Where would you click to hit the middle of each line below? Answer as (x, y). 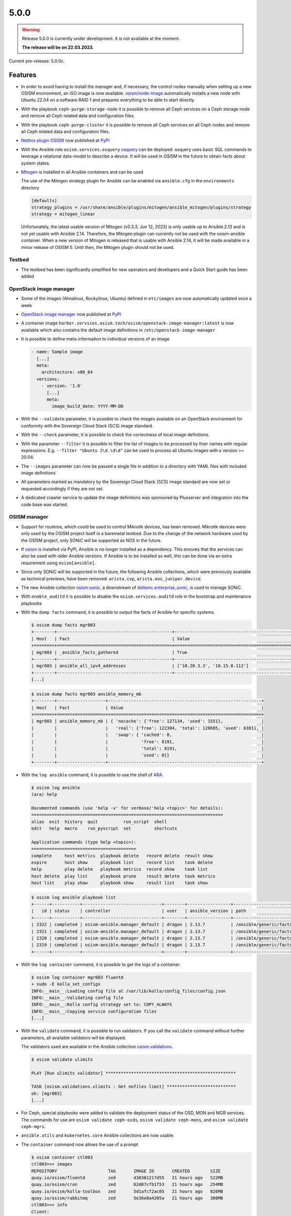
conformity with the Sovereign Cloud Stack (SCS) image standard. (87, 426)
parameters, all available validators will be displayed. (73, 1037)
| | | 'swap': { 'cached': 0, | (148, 735)
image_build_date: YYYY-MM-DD (88, 406)
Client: (40, 1212)
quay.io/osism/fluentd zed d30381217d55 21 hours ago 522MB (127, 1178)
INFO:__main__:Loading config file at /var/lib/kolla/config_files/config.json (129, 991)
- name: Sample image (57, 352)
